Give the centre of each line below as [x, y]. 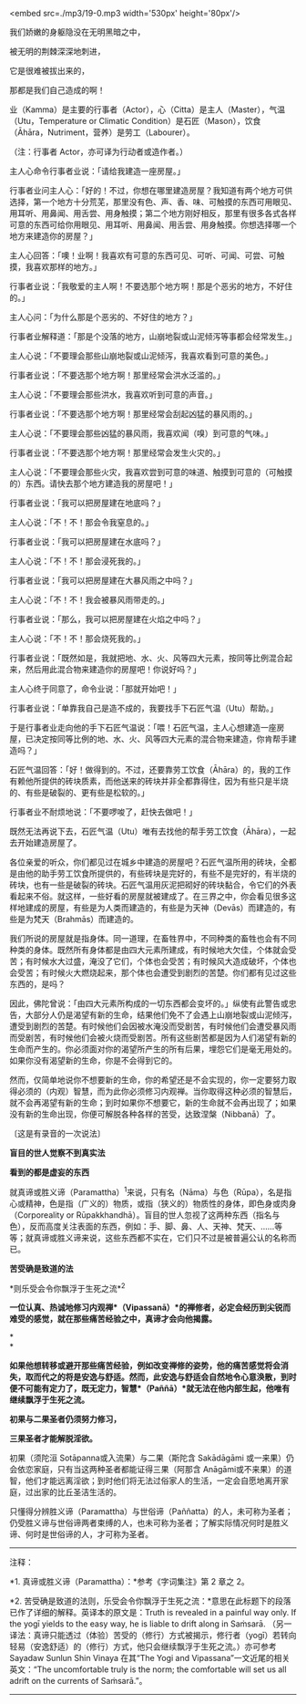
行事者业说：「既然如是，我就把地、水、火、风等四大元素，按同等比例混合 [147, 658]
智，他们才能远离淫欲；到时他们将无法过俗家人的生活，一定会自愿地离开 [145, 1481]
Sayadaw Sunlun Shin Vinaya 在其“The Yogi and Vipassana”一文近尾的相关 [150, 1658]
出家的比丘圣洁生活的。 [77, 1492]
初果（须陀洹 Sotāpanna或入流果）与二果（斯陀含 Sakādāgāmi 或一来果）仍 [152, 1458]
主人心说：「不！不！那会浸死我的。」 [77, 561]
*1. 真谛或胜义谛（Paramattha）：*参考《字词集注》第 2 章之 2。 [129, 1582]
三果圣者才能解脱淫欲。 [53, 1439]
